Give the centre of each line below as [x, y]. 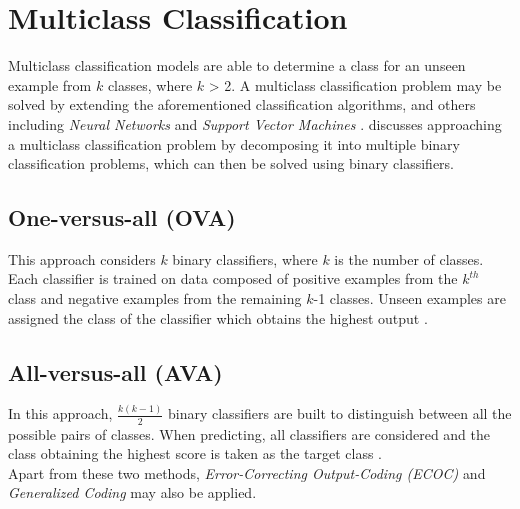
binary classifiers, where [245, 258]
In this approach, [60, 413]
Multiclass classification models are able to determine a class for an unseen [237, 65]
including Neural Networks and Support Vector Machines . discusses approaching [255, 123]
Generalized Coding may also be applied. [132, 492]
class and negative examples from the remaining [155, 298]
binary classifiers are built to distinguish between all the [340, 413]
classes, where [150, 84]
